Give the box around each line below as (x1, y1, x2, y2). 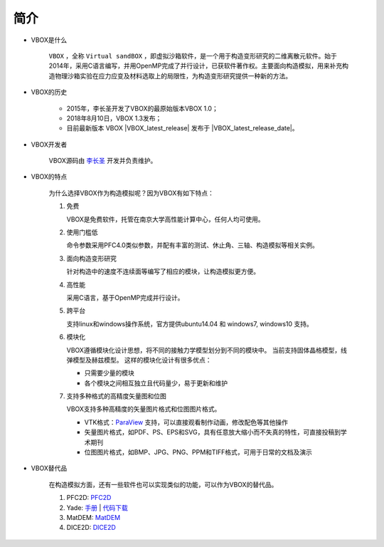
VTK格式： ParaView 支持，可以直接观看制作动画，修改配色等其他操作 (84, 417, 288, 427)
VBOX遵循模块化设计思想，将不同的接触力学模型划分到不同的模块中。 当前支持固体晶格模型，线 (66, 345, 348, 354)
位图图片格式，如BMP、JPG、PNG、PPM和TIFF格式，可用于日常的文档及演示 (84, 448, 312, 457)
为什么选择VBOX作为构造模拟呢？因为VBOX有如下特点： (48, 189, 215, 197)
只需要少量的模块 (84, 369, 134, 377)
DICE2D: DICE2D (66, 523, 117, 532)
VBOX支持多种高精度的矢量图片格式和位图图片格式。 (66, 405, 221, 413)
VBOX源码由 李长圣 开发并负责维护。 (48, 157, 157, 165)
